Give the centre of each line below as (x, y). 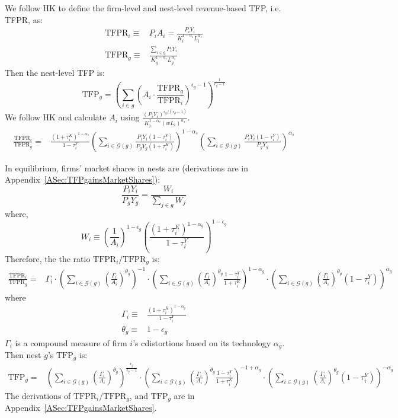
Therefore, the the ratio (48, 258)
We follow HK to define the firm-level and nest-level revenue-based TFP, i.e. (143, 8)
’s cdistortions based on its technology (202, 342)
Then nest (23, 354)
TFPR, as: (24, 19)
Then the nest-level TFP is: (55, 72)
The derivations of (38, 395)
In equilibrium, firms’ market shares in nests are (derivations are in (127, 167)
